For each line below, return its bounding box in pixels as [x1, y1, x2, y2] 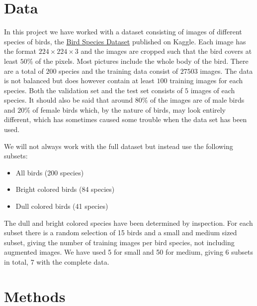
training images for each [170, 75, 243, 86]
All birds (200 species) [15, 167, 84, 177]
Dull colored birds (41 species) [15, 201, 108, 211]
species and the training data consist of [59, 65, 178, 76]
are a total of [4, 65, 44, 76]
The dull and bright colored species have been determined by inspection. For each [4, 217, 253, 228]
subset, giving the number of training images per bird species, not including [4, 237, 235, 247]
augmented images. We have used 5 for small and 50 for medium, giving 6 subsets [4, 247, 254, 257]
